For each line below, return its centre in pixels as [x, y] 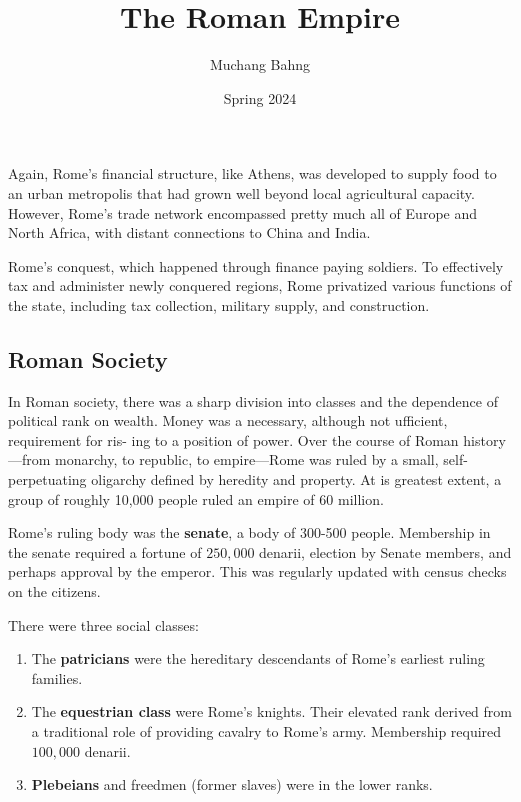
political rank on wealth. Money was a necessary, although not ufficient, [228, 420]
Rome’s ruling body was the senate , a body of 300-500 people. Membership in [249, 532]
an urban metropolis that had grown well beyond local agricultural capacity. [241, 192]
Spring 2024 [260, 97]
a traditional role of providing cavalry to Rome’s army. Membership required [266, 730]
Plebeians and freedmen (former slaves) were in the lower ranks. [232, 784]
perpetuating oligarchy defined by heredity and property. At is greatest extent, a [255, 479]
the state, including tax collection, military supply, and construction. [219, 304]
